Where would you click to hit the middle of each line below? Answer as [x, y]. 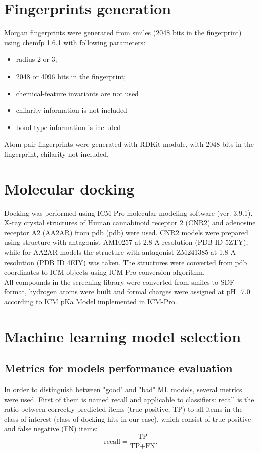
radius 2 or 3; [36, 59]
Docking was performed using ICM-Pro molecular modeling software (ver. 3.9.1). [128, 212]
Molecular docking [69, 188]
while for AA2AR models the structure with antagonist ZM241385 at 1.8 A [120, 252]
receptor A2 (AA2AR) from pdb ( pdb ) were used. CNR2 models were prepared [126, 232]
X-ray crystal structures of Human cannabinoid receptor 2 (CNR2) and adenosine [130, 222]
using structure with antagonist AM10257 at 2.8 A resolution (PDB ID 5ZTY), [126, 242]
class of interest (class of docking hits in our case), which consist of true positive [128, 418]
